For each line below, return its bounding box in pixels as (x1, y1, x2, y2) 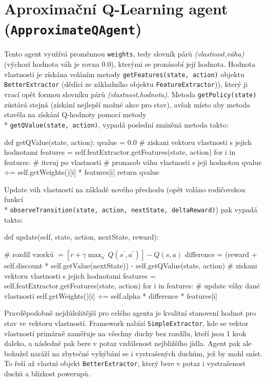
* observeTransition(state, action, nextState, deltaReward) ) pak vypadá (4, 204, 257, 215)
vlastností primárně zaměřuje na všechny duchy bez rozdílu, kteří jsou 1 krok (4, 328, 247, 338)
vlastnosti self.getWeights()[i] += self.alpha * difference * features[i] (4, 290, 217, 301)
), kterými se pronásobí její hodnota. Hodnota (111, 59, 255, 69)
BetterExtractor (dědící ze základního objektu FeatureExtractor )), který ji (4, 79, 248, 89)
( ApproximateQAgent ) (4, 18, 142, 39)
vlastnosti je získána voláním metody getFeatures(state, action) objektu (4, 68, 244, 79)
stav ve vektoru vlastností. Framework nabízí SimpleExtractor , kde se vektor (4, 317, 249, 328)
